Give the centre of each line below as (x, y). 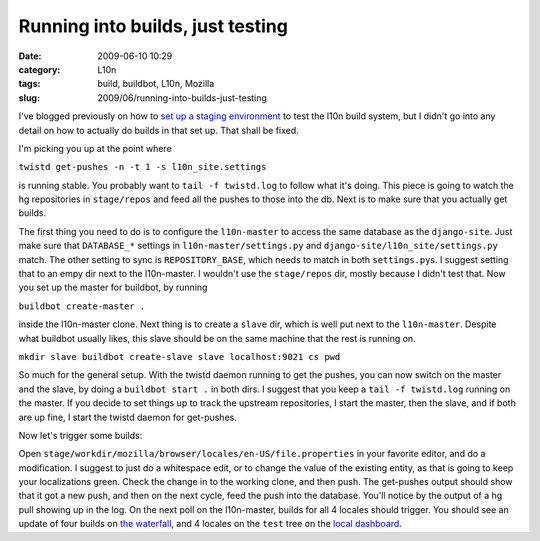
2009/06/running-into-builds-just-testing (182, 97)
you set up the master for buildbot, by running (113, 287)
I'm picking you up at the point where (95, 148)
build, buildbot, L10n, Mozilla (156, 84)
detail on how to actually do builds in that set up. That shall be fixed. (158, 130)
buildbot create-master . (82, 306)
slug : (29, 97)
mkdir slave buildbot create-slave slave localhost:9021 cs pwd (179, 356)
